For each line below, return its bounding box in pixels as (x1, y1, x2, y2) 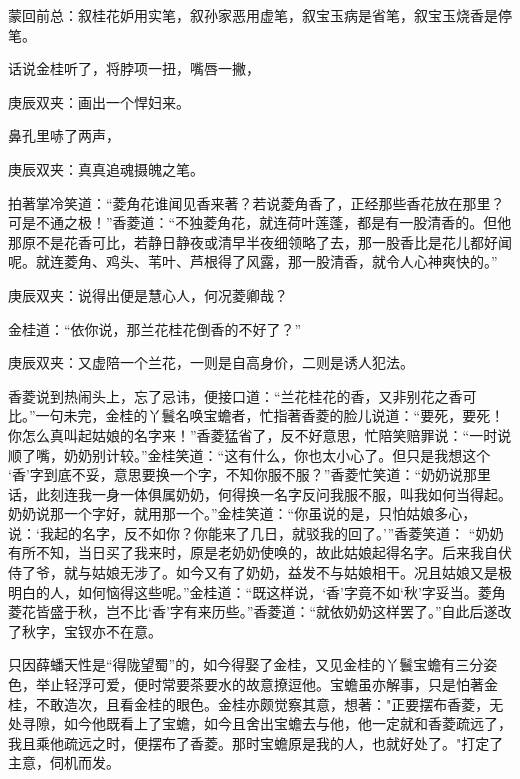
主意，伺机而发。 (8, 752, 120, 773)
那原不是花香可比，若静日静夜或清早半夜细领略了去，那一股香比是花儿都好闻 (8, 231, 512, 252)
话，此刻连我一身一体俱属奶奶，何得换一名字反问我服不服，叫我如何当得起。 (8, 483, 512, 504)
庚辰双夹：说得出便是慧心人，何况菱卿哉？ (8, 284, 288, 305)
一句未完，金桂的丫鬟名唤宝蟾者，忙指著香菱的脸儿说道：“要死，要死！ (35, 405, 505, 426)
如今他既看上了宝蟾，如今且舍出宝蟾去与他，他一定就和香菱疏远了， (63, 713, 512, 734)
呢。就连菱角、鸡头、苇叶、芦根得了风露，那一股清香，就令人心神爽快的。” (8, 251, 498, 272)
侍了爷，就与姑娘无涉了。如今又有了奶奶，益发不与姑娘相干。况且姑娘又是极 (8, 562, 512, 583)
